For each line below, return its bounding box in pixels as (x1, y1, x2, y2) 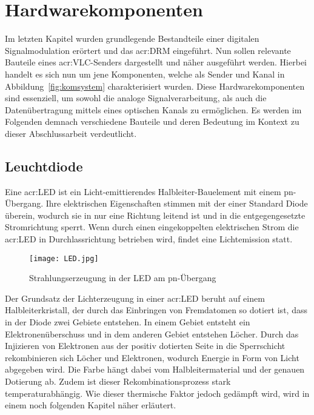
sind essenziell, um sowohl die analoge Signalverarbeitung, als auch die (5, 91, 267, 104)
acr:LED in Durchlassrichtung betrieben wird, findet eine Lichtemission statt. (5, 233, 293, 245)
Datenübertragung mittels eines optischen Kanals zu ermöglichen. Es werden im (5, 103, 302, 116)
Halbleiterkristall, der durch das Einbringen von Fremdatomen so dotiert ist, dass (5, 304, 307, 316)
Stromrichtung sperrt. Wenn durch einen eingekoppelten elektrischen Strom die (5, 221, 299, 233)
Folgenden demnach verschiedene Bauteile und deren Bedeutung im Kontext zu (5, 115, 299, 128)
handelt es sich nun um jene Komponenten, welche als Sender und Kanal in (5, 67, 285, 80)
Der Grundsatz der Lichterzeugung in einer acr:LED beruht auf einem (5, 291, 265, 304)
